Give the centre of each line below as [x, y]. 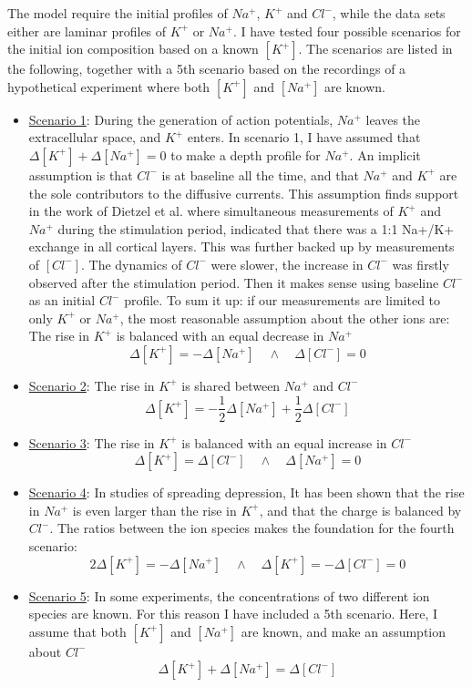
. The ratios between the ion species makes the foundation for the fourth [252, 528]
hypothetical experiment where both [109, 86]
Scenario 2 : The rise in [92, 385]
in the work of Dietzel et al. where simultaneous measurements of [211, 211]
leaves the [393, 119]
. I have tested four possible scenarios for [347, 31]
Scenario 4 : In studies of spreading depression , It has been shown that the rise [246, 492]
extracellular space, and [95, 137]
